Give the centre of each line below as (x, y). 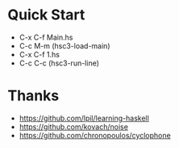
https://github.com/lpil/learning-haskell (84, 118)
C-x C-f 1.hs (39, 54)
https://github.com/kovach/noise (73, 126)
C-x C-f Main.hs (46, 37)
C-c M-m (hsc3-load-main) (65, 45)
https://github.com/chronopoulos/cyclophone (95, 135)
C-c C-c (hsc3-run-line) (59, 63)
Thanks (33, 96)
